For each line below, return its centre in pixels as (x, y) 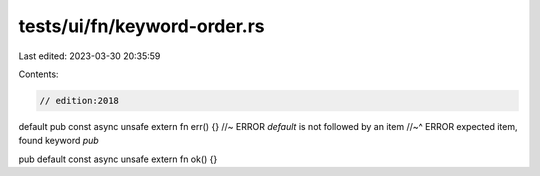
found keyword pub (58, 141)
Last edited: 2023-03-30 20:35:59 (89, 56)
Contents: (38, 74)
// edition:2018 (79, 100)
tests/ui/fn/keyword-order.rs (141, 26)
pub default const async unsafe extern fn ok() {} (118, 159)
